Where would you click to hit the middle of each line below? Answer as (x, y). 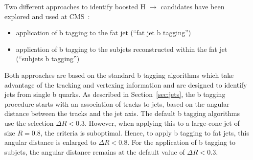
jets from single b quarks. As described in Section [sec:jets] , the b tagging (115, 94)
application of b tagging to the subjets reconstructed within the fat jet (122, 49)
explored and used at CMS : (47, 16)
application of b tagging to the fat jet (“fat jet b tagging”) (103, 33)
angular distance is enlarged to (50, 142)
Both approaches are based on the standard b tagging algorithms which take (119, 75)
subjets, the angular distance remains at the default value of (95, 151)
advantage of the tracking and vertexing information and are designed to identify (126, 84)
